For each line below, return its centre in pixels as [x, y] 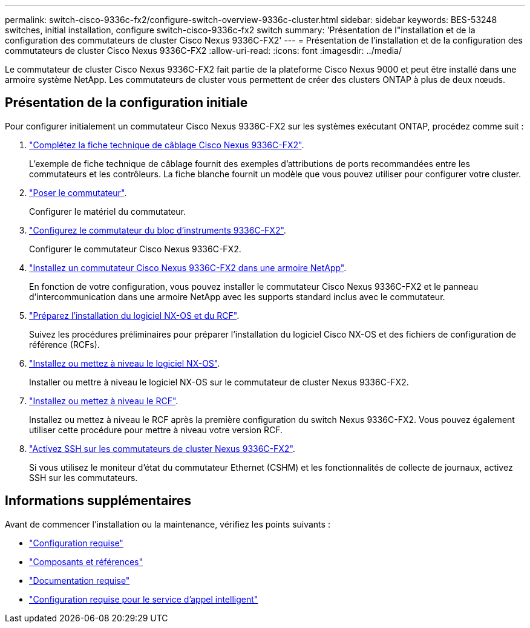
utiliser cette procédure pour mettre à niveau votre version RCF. [156, 430]
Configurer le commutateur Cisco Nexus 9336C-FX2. [135, 249]
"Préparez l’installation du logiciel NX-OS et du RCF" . [134, 315]
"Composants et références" [86, 561]
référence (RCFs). [64, 344]
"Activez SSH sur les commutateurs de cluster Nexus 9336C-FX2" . [162, 448]
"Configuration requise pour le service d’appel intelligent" [144, 599]
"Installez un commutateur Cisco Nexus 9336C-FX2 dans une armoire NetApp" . [188, 267]
